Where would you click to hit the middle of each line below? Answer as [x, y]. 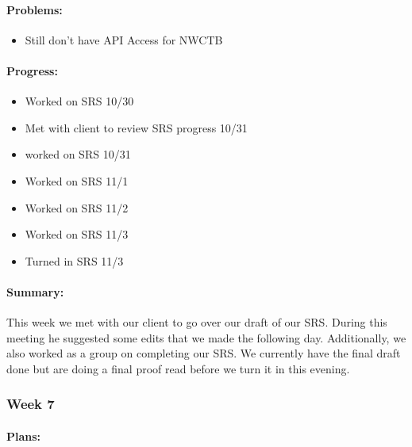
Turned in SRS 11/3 [74, 260]
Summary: [35, 291]
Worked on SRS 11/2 [77, 207]
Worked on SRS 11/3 [77, 234]
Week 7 [31, 404]
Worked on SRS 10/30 [79, 101]
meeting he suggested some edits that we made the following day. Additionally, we [206, 337]
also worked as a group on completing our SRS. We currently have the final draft [204, 353]
